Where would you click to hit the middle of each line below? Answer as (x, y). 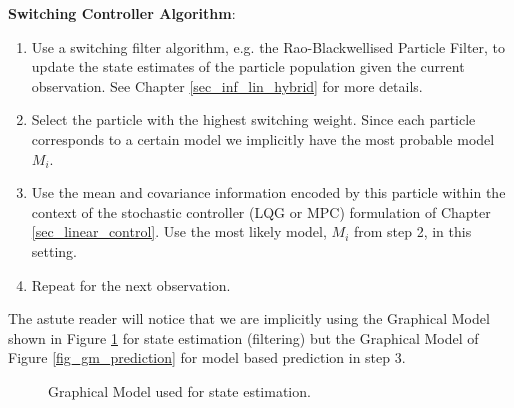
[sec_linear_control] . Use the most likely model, (179, 231)
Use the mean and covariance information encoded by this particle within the (268, 192)
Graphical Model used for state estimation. (179, 390)
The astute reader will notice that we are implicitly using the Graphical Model (249, 318)
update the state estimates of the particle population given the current (248, 66)
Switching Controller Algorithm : (122, 13)
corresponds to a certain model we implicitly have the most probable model (263, 138)
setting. (54, 250)
